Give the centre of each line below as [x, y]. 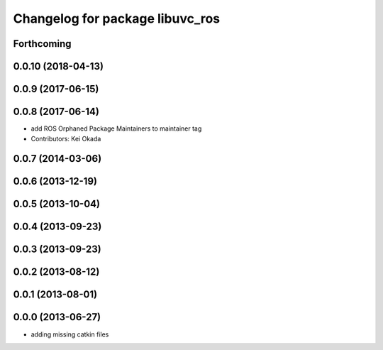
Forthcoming [42, 44]
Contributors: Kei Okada [66, 138]
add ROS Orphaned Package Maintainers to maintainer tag [116, 128]
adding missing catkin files [70, 334]
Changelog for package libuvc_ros [117, 18]
